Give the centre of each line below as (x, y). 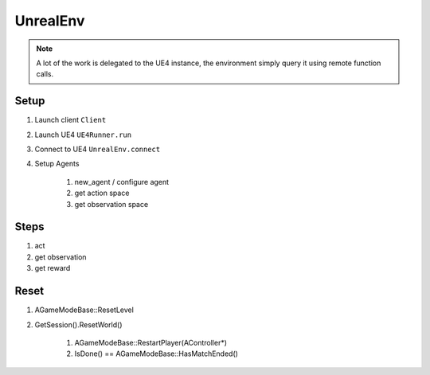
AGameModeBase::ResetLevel (84, 310)
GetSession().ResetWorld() (78, 324)
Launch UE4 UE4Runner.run (83, 135)
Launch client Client (70, 120)
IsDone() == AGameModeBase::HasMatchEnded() (156, 354)
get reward (53, 268)
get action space (102, 193)
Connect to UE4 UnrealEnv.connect (98, 149)
